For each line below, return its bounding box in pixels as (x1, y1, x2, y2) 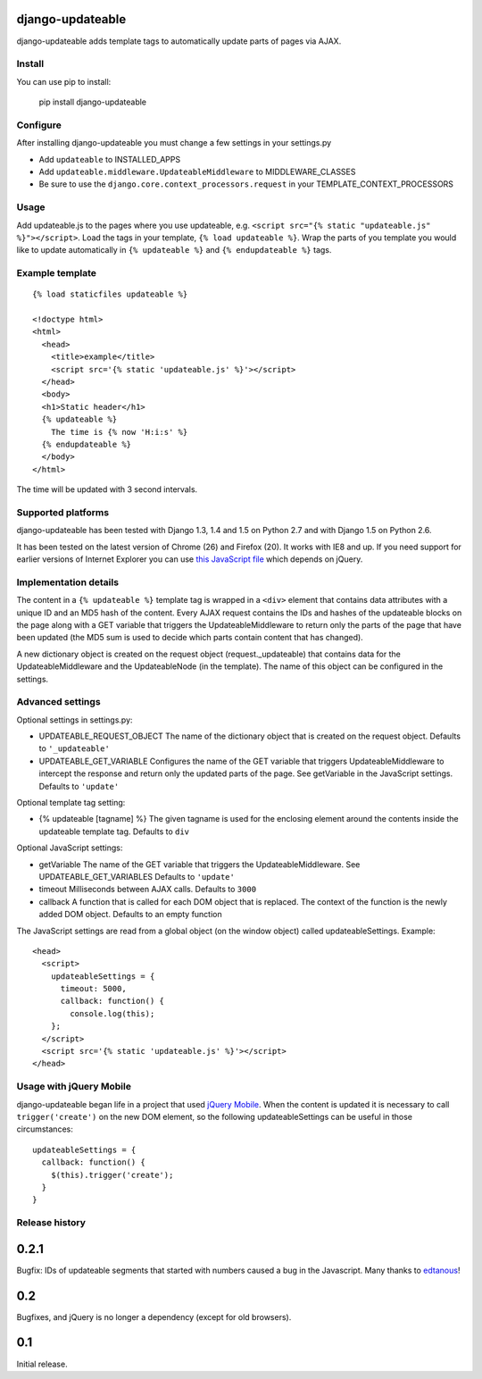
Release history (16, 1216, 87, 1229)
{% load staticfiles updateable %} (32, 289, 188, 299)
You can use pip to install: (16, 76, 112, 87)
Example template (16, 267, 97, 280)
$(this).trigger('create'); (50, 1170, 174, 1180)
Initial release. (16, 1358, 68, 1369)
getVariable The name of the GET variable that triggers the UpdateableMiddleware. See (38, 858, 361, 870)
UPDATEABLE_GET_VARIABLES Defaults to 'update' (38, 871, 236, 882)
